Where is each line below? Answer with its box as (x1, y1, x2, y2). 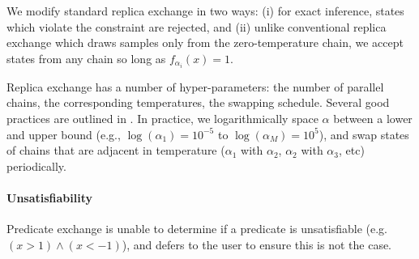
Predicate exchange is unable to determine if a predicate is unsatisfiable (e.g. (6, 220, 387, 237)
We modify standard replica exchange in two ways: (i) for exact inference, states (6, 2, 404, 19)
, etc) (339, 142, 365, 159)
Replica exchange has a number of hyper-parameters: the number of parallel (6, 78, 384, 95)
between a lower (333, 110, 413, 127)
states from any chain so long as (6, 49, 166, 66)
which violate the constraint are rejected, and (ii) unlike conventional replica (6, 18, 387, 35)
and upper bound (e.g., (6, 125, 121, 142)
